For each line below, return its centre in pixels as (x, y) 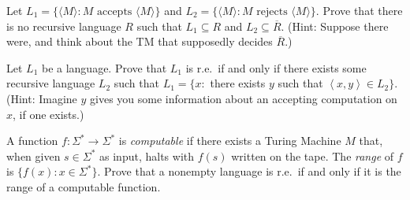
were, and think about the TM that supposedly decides (140, 41)
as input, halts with (147, 156)
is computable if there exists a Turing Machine (230, 141)
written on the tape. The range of (313, 156)
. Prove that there (359, 10)
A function (32, 141)
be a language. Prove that (104, 67)
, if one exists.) (48, 114)
